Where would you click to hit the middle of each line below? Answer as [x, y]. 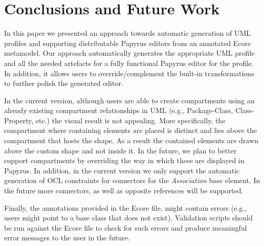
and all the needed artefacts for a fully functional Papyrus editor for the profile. [129, 63]
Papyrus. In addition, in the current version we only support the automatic [122, 170]
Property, [19, 120]
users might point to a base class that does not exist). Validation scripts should [128, 218]
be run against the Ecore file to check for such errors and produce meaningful [126, 227]
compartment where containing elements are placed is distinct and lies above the [130, 130]
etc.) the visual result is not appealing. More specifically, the [130, 120]
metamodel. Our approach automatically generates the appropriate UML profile [129, 53]
